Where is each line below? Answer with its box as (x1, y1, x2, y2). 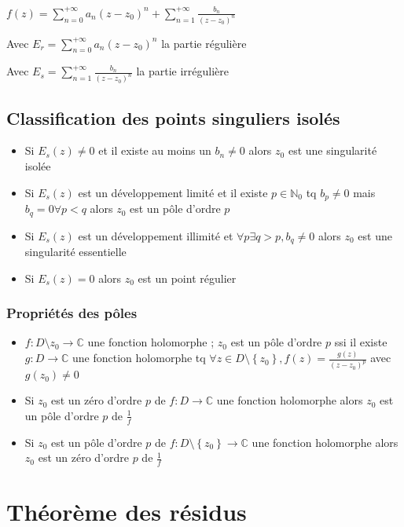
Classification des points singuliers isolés (6, 105, 340, 130)
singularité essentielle (24, 243, 127, 260)
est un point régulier (138, 269, 237, 286)
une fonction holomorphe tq (72, 350, 206, 366)
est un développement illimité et (78, 227, 233, 243)
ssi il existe (334, 334, 387, 350)
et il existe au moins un (98, 142, 211, 159)
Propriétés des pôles (6, 303, 138, 323)
